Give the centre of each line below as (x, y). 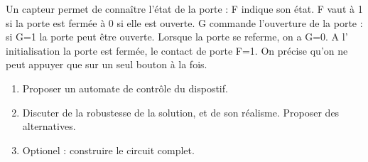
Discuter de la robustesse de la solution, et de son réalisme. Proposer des (181, 112)
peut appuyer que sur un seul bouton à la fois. (107, 64)
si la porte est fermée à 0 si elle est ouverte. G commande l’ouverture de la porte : (184, 22)
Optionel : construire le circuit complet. (108, 150)
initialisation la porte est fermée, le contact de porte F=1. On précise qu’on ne (177, 50)
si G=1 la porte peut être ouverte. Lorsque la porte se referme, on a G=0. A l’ (177, 37)
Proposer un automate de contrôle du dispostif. (125, 88)
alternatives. (49, 126)
